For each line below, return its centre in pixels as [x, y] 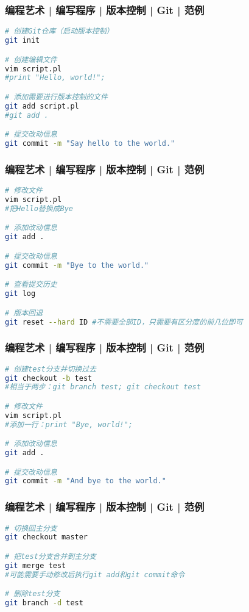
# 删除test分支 [33, 594]
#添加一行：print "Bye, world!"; [69, 424]
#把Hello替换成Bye [39, 208]
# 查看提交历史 [31, 285]
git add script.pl [42, 106]
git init [23, 41]
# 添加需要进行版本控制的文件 [56, 97]
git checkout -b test [49, 378]
